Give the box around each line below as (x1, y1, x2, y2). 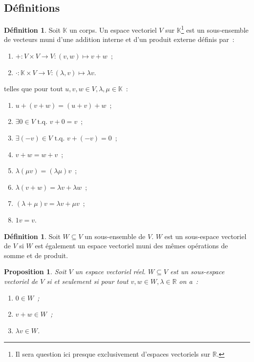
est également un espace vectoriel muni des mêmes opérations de (35, 241, 228, 251)
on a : (179, 276, 198, 286)
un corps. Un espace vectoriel (69, 24, 157, 35)
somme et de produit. (4, 250, 68, 260)
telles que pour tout (4, 83, 63, 94)
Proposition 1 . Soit (4, 266, 66, 277)
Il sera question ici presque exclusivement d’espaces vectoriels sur (15, 349, 211, 359)
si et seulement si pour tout (46, 276, 128, 286)
